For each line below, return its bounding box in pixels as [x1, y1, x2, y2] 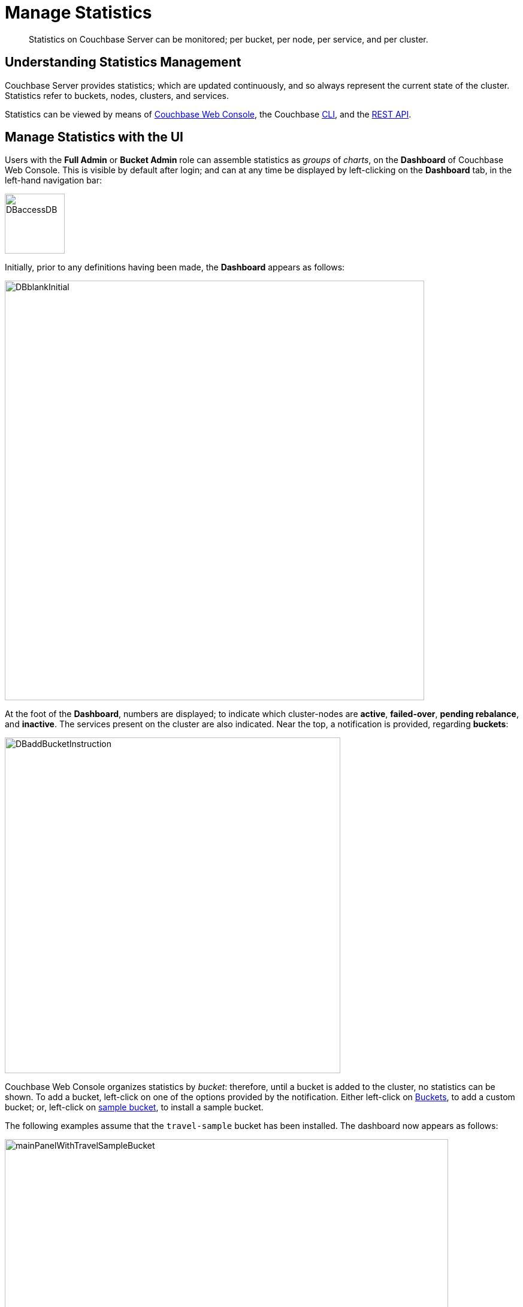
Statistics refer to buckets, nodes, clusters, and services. [5, 90, 229, 101]
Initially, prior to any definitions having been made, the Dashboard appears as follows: [5, 262, 345, 273]
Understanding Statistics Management [5, 55, 241, 70]
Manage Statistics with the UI [5, 130, 184, 145]
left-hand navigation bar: [5, 175, 102, 186]
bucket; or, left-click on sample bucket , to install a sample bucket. [5, 1102, 264, 1113]
